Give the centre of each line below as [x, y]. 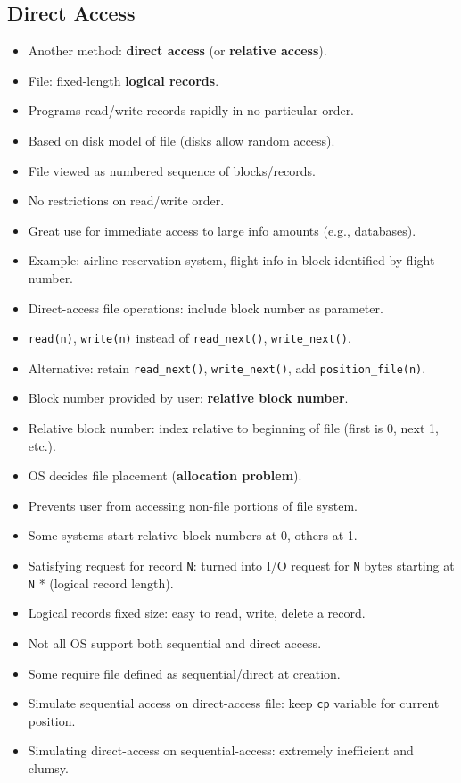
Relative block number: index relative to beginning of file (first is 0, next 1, [233, 428]
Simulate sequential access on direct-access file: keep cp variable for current [234, 703]
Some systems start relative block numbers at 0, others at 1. [193, 535]
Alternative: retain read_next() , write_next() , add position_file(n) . [227, 367]
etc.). [42, 445]
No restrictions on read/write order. [126, 200]
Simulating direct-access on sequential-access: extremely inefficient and [221, 750]
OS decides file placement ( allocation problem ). [165, 475]
